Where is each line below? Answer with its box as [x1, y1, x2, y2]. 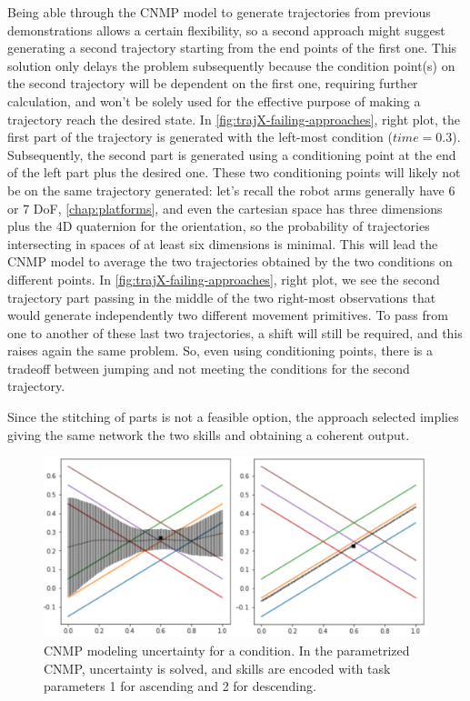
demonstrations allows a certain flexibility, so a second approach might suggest [7, 20, 445, 39]
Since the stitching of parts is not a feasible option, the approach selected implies [7, 407, 459, 426]
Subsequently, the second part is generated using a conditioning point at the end [7, 145, 456, 164]
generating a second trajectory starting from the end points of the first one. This [7, 38, 457, 57]
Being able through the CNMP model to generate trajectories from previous [7, 3, 431, 21]
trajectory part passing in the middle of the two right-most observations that [7, 287, 436, 306]
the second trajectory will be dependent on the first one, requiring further [7, 74, 418, 93]
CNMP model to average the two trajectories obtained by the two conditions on [7, 252, 453, 271]
